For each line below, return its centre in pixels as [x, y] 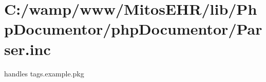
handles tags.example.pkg [44, 73]
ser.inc [27, 49]
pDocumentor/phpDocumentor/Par [133, 29]
